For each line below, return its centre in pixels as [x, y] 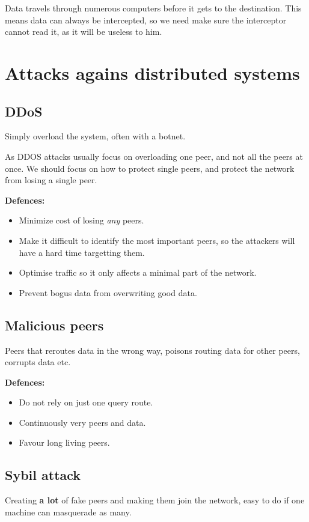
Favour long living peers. [64, 442]
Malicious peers [54, 325]
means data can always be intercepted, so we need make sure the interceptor [146, 20]
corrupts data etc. [38, 362]
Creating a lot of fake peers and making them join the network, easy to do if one [155, 500]
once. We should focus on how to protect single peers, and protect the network [150, 168]
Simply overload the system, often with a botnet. [95, 136]
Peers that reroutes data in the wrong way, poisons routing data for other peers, [152, 350]
